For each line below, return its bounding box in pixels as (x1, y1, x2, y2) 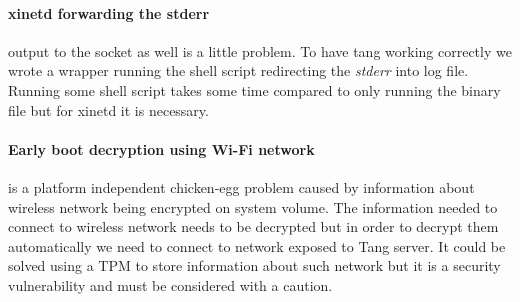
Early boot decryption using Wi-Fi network (8, 138, 315, 159)
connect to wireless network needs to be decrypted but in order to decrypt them (8, 216, 499, 237)
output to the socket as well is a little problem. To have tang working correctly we (8, 40, 512, 61)
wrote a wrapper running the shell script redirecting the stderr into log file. (8, 60, 469, 81)
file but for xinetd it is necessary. (8, 99, 209, 120)
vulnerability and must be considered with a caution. (8, 274, 333, 295)
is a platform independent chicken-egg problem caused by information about (8, 176, 475, 197)
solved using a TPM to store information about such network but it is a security (8, 255, 501, 276)
